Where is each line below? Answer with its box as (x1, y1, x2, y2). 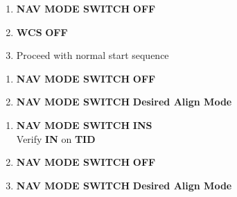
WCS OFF (16, 24, 68, 39)
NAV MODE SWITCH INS (16, 117, 152, 132)
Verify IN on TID (16, 131, 96, 146)
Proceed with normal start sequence (16, 48, 169, 62)
